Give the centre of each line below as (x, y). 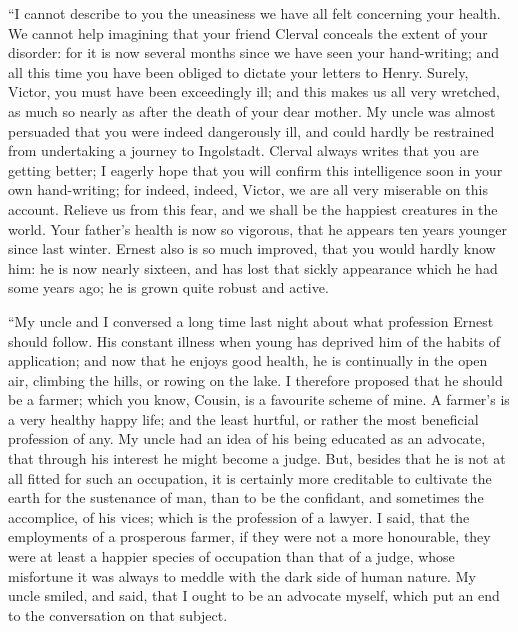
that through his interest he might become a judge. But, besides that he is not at (257, 458)
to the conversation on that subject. (118, 614)
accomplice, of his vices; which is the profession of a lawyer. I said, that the (239, 516)
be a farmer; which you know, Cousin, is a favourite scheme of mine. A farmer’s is (259, 399)
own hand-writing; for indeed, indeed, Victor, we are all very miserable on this (248, 189)
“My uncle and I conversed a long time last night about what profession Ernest (251, 320)
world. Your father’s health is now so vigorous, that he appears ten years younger (257, 228)
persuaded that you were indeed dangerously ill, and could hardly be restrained (251, 130)
